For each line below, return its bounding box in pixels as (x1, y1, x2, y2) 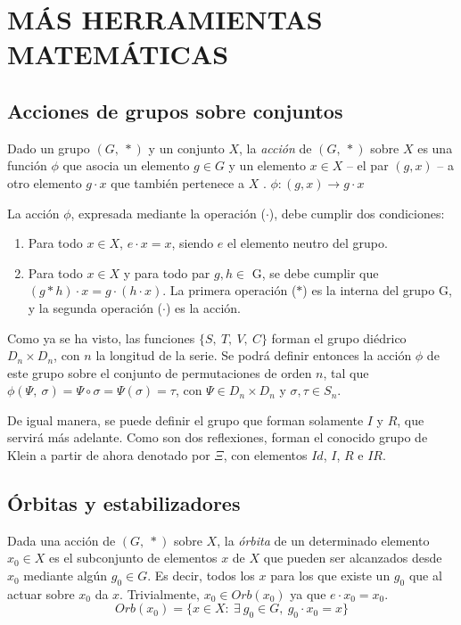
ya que (290, 584, 326, 603)
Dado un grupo (7, 138, 90, 157)
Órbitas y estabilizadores (7, 489, 241, 517)
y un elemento (228, 156, 306, 175)
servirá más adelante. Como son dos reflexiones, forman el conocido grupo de (7, 428, 428, 447)
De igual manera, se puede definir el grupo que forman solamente (7, 410, 364, 429)
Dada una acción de (7, 530, 116, 549)
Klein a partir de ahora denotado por (7, 446, 210, 465)
